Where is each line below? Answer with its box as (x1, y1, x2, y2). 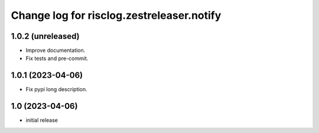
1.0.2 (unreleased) (11, 31, 80, 41)
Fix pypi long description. (25, 86, 88, 93)
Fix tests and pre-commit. (25, 55, 89, 62)
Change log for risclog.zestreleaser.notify (11, 9, 222, 22)
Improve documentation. (25, 47, 86, 54)
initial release (25, 117, 58, 124)
